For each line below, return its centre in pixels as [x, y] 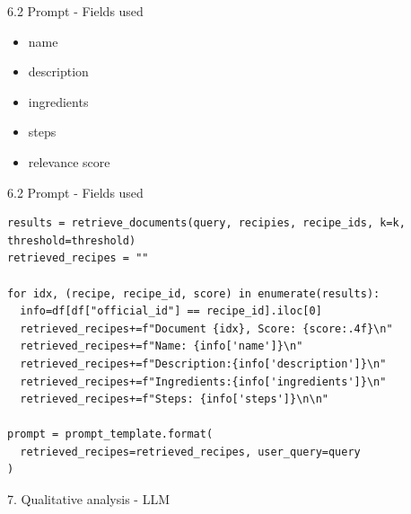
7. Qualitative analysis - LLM [88, 499]
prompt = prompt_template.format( [110, 434]
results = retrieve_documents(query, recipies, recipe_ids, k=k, [206, 223]
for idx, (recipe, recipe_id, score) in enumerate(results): [194, 293]
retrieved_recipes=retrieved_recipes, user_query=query [190, 452]
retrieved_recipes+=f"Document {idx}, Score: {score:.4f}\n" [206, 328]
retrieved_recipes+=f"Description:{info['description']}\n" [203, 363]
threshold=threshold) [72, 240]
